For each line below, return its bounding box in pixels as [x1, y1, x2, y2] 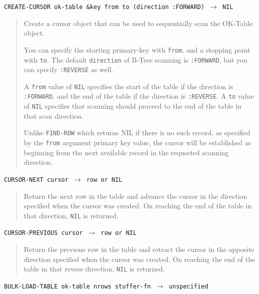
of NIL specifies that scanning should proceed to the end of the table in [23, 101, 241, 111]
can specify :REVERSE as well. [23, 64, 113, 75]
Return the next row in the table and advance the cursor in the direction [23, 190, 247, 201]
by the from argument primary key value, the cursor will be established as [23, 137, 251, 148]
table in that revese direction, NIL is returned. [23, 263, 165, 274]
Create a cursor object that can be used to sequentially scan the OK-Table [23, 18, 253, 28]
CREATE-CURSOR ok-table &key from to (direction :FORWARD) [4, 4, 204, 11]
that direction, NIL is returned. [23, 210, 118, 220]
